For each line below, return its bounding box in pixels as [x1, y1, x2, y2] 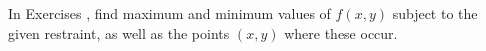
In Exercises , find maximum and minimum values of [8, 3, 331, 23]
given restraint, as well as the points [8, 22, 230, 43]
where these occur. [284, 22, 398, 43]
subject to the [392, 3, 478, 23]
